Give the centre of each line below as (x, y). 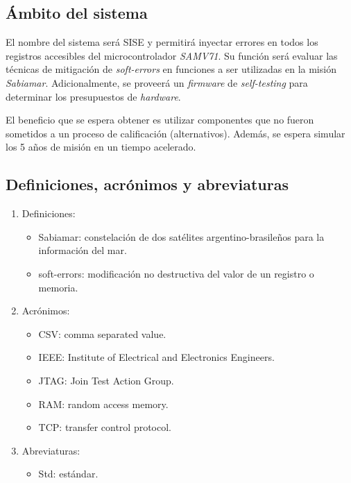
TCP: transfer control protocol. (105, 427)
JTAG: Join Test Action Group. (106, 380)
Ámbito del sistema (77, 13)
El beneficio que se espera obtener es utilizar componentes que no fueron (160, 120)
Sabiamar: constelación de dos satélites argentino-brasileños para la (181, 236)
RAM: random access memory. (103, 404)
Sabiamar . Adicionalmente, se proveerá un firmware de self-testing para (157, 82)
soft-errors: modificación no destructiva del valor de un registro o (176, 273)
